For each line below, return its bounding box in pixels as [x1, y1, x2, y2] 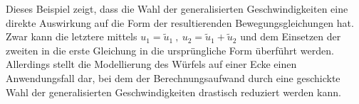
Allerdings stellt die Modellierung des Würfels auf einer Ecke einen [6, 57, 297, 71]
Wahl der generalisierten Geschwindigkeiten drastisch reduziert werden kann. [6, 84, 341, 99]
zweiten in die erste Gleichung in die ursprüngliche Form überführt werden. [6, 42, 334, 57]
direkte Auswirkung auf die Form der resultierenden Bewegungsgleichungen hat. [6, 15, 354, 30]
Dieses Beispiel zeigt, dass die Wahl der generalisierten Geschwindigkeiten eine [6, 1, 348, 16]
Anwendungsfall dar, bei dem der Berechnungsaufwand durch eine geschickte [6, 70, 340, 85]
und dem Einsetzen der [240, 29, 341, 44]
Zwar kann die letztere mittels [6, 29, 137, 44]
